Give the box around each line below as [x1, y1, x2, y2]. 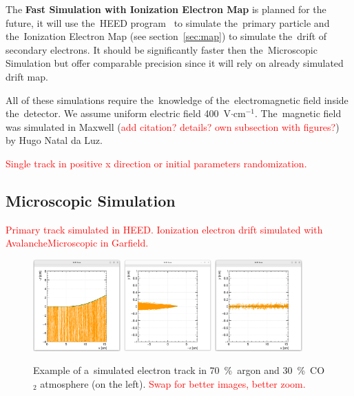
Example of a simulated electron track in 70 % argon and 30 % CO [33, 363, 325, 377]
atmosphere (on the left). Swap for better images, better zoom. [40, 376, 306, 390]
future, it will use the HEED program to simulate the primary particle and [6, 15, 330, 30]
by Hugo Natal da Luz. [6, 133, 103, 147]
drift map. [6, 69, 48, 83]
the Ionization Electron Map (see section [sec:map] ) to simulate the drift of [6, 29, 327, 43]
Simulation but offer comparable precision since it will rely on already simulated [6, 56, 344, 70]
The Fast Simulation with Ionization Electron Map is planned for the [6, 2, 326, 16]
